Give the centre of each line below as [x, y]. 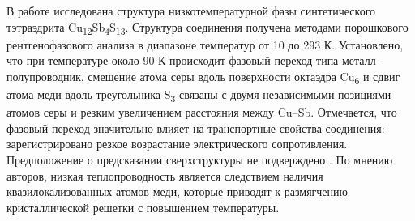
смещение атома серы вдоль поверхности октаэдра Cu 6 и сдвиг [244, 77]
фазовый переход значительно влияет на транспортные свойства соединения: [196, 127]
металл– [362, 60]
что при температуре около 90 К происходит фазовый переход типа [173, 60]
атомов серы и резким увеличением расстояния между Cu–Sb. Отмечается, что [202, 112]
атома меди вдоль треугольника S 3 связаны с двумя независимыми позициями [199, 95]
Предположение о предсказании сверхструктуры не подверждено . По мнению [200, 159]
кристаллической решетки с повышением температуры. [143, 207]
